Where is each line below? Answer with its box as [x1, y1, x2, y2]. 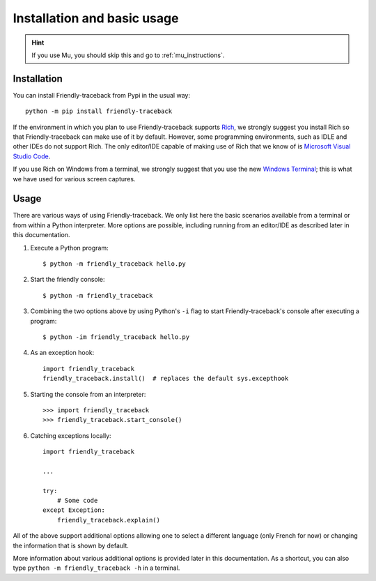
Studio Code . [13, 152, 51, 160]
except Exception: [42, 506, 106, 514]
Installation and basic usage [13, 10, 179, 26]
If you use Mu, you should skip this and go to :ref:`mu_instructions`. [31, 51, 225, 59]
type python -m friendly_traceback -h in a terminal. [13, 564, 180, 572]
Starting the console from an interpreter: [30, 390, 146, 398]
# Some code [56, 497, 98, 505]
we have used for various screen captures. [13, 174, 136, 183]
